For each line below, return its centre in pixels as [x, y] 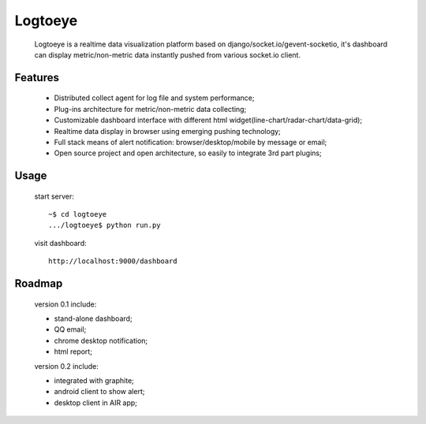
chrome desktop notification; [101, 340]
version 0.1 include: [65, 304]
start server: [54, 196]
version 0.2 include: [66, 366]
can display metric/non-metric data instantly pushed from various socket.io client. [168, 54]
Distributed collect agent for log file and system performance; [154, 98]
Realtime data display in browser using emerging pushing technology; [168, 131]
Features [37, 78]
